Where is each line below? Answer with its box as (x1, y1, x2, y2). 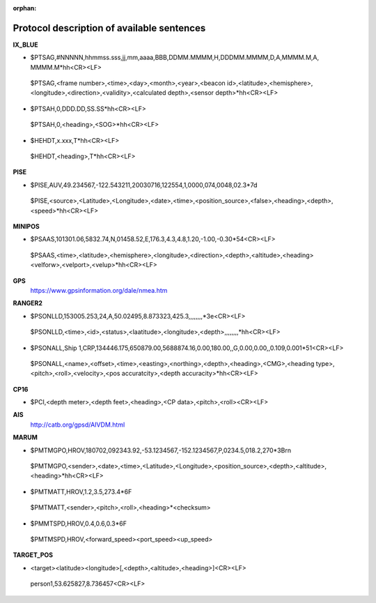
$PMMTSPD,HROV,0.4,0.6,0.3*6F (30, 519, 127, 528)
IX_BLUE (13, 40, 38, 49)
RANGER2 (13, 299, 43, 307)
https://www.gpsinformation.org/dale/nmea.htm (30, 286, 168, 294)
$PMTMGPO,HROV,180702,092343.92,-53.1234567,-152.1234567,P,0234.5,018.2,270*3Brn (30, 446, 292, 455)
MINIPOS (13, 222, 40, 230)
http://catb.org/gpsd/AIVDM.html (30, 420, 125, 429)
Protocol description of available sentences (13, 22, 206, 34)
